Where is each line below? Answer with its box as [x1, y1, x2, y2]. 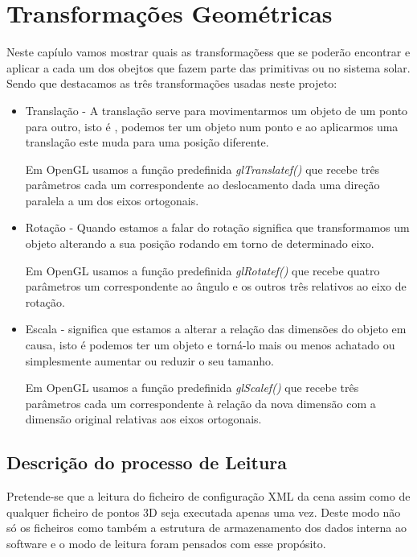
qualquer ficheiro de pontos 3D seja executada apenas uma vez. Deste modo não [6, 503, 401, 520]
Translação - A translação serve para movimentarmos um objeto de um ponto [25, 101, 408, 118]
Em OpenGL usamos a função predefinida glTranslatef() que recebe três [25, 160, 380, 177]
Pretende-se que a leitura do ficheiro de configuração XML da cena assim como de [6, 488, 411, 505]
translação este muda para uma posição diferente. [25, 134, 269, 151]
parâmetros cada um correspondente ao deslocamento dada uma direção [25, 176, 380, 193]
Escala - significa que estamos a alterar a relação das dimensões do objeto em [25, 320, 407, 337]
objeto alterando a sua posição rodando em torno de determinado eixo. [25, 235, 374, 252]
